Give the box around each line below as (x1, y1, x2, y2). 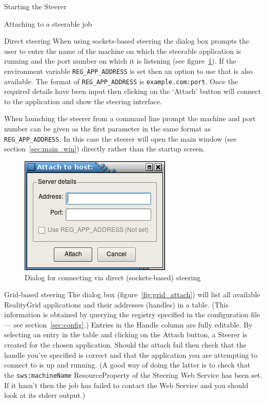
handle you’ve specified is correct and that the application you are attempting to (4, 349, 258, 360)
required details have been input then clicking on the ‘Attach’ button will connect (4, 86, 261, 97)
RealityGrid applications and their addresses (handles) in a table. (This (4, 299, 229, 310)
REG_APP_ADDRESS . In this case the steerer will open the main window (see (4, 133, 237, 144)
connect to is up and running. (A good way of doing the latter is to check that (4, 359, 251, 370)
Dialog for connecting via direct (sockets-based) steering (25, 272, 201, 282)
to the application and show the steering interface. (4, 95, 162, 106)
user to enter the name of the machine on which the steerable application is (4, 45, 241, 56)
